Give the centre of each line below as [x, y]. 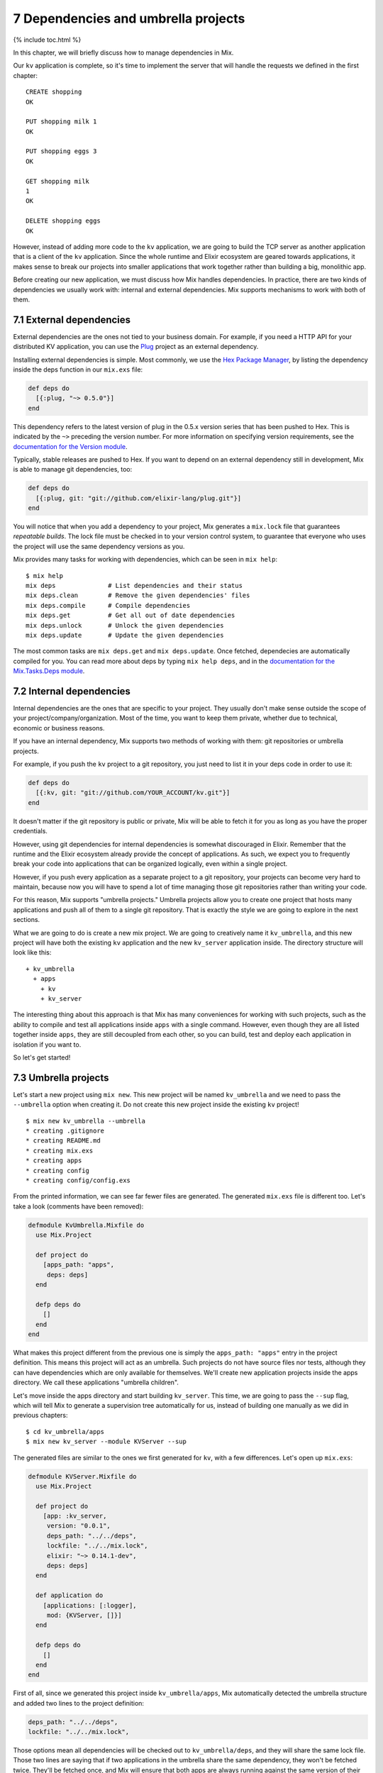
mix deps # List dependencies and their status [134, 586]
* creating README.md [63, 1141]
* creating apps [54, 1161]
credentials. [30, 831]
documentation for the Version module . [70, 446]
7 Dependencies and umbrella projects [129, 18]
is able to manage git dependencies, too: [73, 469]
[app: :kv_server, [75, 1516]
